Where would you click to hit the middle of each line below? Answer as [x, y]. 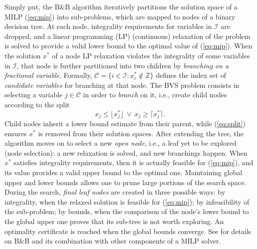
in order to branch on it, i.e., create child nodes [155, 95]
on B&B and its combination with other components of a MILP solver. [113, 241]
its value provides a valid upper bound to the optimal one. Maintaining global [124, 172]
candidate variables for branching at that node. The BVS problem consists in [122, 85]
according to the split [37, 104]
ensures [16, 133]
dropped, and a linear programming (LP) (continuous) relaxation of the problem [128, 36]
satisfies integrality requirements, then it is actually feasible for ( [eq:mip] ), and [133, 162]
